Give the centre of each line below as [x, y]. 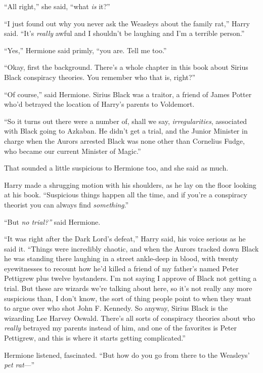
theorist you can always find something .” [67, 204]
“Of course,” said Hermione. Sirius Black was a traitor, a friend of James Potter [128, 94]
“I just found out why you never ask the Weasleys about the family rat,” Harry [127, 23]
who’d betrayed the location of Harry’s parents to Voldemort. [99, 104]
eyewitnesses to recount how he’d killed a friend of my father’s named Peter [121, 268]
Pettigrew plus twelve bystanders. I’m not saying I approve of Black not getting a [130, 278]
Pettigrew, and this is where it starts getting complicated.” [95, 338]
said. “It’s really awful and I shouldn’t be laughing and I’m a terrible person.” [124, 33]
